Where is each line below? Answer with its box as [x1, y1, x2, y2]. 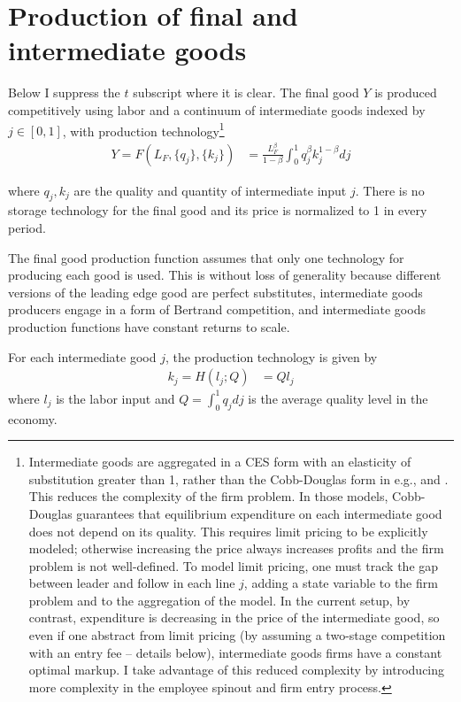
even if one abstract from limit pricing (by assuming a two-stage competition [28, 626, 446, 644]
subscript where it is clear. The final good [133, 83, 359, 102]
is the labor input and [56, 389, 175, 407]
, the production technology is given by [165, 347, 378, 366]
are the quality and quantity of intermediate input [73, 181, 347, 199]
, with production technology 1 [62, 119, 225, 140]
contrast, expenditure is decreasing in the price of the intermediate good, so [28, 608, 440, 627]
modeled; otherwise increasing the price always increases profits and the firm [28, 539, 444, 558]
